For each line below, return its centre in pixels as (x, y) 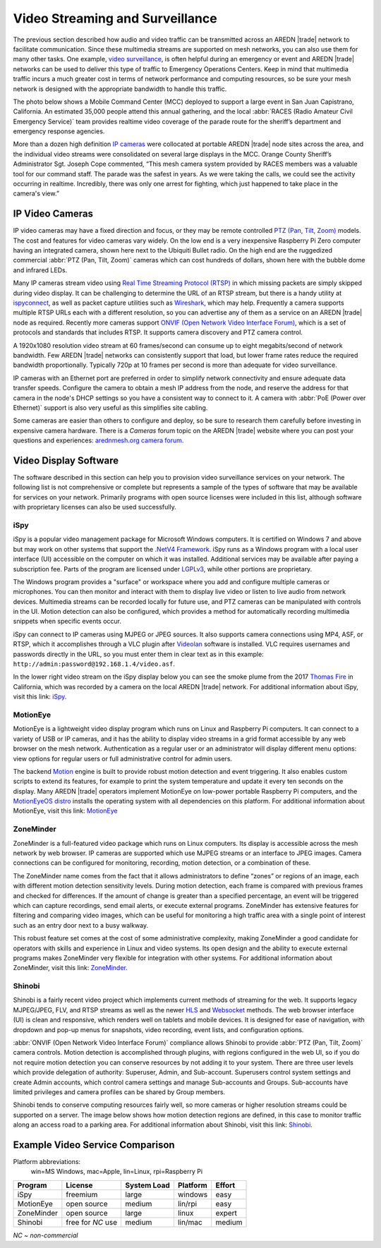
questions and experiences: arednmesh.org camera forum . (98, 440)
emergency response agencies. (59, 131)
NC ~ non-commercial (46, 1235)
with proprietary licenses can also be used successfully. (95, 507)
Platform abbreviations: (47, 1162)
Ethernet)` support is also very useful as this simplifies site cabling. (110, 407)
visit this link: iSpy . (40, 697)
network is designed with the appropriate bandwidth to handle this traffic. (120, 89)
